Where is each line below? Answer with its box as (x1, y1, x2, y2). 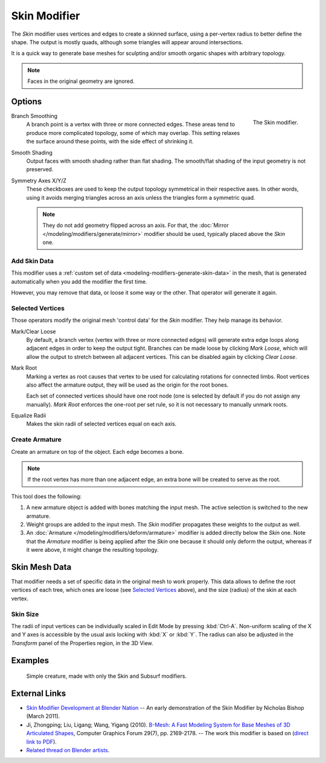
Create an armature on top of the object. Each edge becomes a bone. (11, 448, 184, 455)
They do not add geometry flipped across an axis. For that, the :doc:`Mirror (42, 221, 229, 229)
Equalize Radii (11, 412, 46, 419)
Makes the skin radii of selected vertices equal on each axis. (26, 421, 177, 428)
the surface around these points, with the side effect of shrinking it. (26, 138, 194, 145)
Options (11, 96, 42, 106)
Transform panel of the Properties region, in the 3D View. (11, 639, 153, 647)
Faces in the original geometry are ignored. (27, 77, 135, 85)
